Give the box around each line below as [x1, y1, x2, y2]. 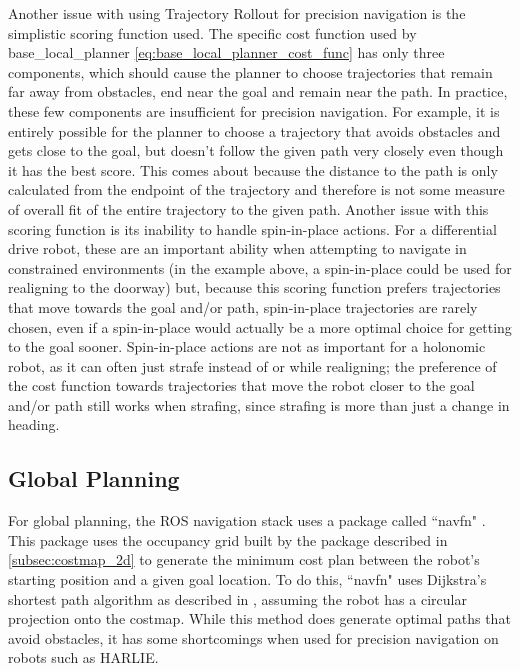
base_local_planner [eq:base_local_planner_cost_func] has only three [8, 42, 445, 63]
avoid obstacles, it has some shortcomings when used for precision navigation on [8, 627, 499, 648]
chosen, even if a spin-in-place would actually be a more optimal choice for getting [8, 316, 512, 337]
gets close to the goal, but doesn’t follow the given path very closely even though [8, 140, 504, 161]
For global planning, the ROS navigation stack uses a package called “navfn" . [8, 510, 486, 531]
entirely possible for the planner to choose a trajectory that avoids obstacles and [8, 120, 501, 141]
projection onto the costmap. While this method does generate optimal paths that [8, 608, 511, 629]
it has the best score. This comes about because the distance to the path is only [8, 159, 498, 180]
